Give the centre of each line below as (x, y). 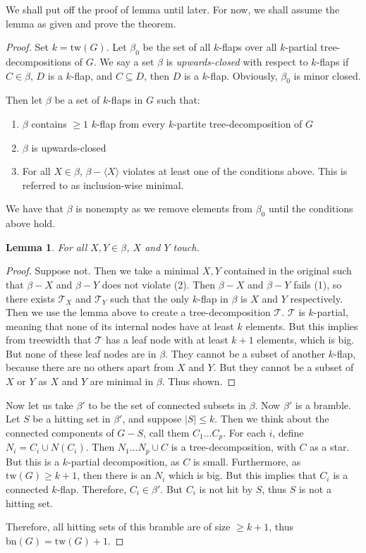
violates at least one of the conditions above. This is (235, 171)
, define (288, 432)
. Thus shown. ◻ (199, 381)
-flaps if (333, 61)
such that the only (150, 298)
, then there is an (114, 475)
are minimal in (122, 381)
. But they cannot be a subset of (283, 367)
